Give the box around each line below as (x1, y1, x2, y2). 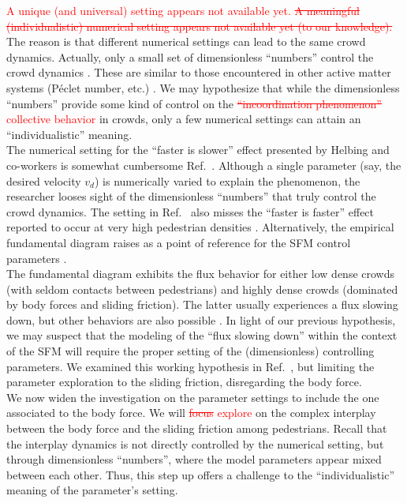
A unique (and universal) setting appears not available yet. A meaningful (6, 2, 360, 18)
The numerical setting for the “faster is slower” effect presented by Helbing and (6, 141, 390, 158)
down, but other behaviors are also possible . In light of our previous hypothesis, (6, 311, 396, 328)
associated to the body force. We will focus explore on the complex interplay (6, 404, 376, 421)
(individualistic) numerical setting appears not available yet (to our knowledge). (6, 17, 393, 34)
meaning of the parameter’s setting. (6, 482, 178, 498)
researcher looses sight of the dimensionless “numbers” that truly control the (6, 188, 376, 205)
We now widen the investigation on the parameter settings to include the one (6, 389, 379, 405)
